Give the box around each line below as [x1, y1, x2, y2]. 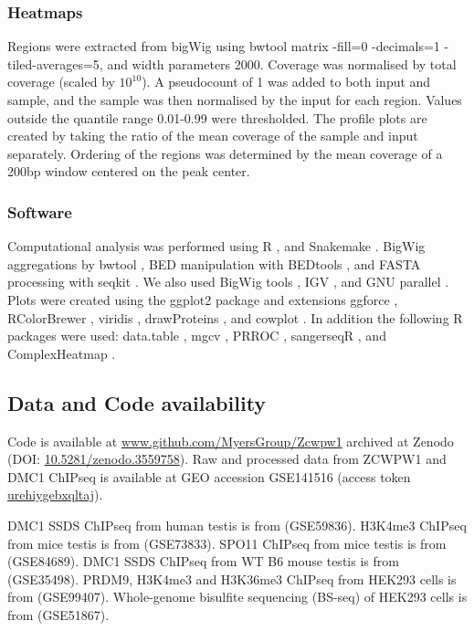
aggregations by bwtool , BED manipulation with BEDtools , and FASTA [7, 254, 421, 273]
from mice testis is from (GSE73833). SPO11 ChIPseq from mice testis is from [7, 533, 447, 552]
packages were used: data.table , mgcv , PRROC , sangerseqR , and [7, 326, 386, 345]
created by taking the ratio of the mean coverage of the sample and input [7, 126, 418, 145]
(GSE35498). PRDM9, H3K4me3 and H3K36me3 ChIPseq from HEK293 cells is [7, 569, 457, 588]
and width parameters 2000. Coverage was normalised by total [107, 54, 457, 73]
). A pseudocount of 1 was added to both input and [142, 72, 431, 91]
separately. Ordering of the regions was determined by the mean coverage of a [7, 143, 443, 163]
